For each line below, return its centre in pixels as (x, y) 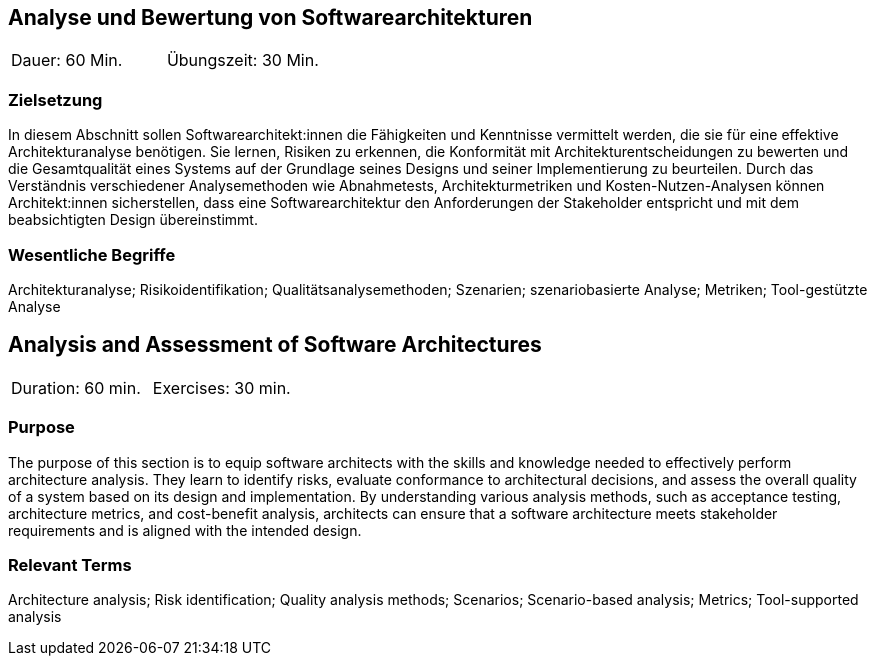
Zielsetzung (55, 99)
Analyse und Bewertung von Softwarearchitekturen (270, 17)
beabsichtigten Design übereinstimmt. (133, 220)
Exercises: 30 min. (221, 387)
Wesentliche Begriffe (92, 254)
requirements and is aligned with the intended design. (185, 530)
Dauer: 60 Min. (67, 60)
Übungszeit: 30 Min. (242, 60)
